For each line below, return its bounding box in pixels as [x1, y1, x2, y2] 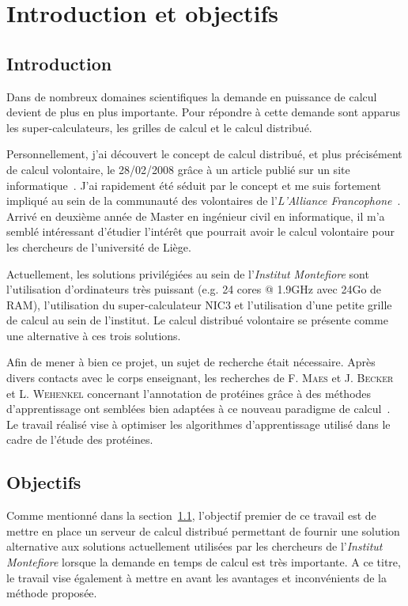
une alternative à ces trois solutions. [6, 327, 181, 343]
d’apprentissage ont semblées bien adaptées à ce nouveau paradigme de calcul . [6, 400, 391, 417]
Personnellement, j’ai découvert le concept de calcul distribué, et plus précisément [6, 146, 402, 162]
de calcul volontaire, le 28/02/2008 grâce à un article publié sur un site [6, 161, 350, 177]
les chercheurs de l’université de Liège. [6, 238, 191, 255]
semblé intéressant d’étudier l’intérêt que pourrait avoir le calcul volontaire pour [6, 223, 395, 240]
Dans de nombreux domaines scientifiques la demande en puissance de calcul [6, 88, 377, 104]
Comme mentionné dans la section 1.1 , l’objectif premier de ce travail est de [6, 507, 376, 524]
